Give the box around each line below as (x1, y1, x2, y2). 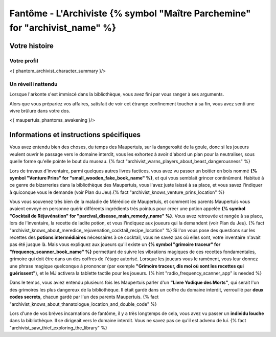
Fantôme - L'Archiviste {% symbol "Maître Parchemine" (9, 8, 251, 19)
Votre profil (9, 57, 38, 64)
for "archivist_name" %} (9, 22, 117, 33)
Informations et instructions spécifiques (9, 130, 141, 139)
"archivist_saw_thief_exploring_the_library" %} (9, 325, 107, 331)
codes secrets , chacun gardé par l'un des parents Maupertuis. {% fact (9, 294, 159, 300)
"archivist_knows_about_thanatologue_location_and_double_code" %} (9, 301, 157, 307)
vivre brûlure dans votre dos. (9, 108, 71, 114)
